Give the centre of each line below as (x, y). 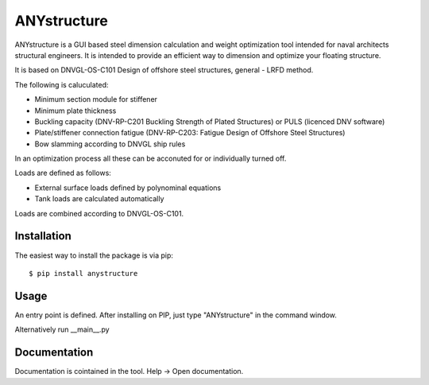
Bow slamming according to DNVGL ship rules (110, 144)
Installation (43, 236)
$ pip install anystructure (83, 273)
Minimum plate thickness (75, 111)
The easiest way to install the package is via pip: (94, 255)
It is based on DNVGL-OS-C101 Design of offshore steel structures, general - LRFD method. (164, 70)
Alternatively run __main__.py (62, 329)
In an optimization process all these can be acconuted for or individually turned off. (151, 158)
